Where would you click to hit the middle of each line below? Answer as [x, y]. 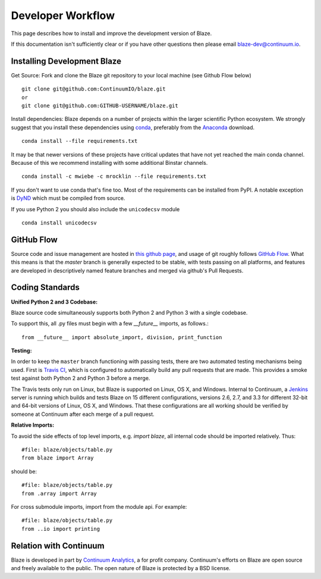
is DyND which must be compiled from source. [68, 198]
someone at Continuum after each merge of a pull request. [83, 414]
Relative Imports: [33, 425]
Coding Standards [45, 288]
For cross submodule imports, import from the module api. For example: [99, 506]
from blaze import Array [58, 458]
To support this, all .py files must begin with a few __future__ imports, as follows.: [110, 324]
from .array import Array [59, 493]
